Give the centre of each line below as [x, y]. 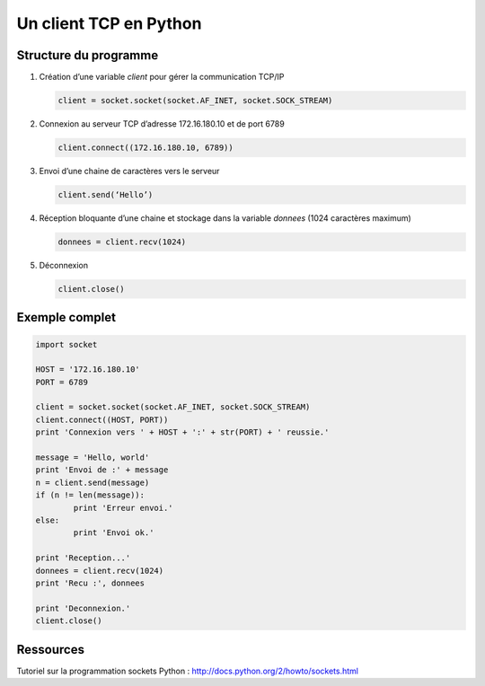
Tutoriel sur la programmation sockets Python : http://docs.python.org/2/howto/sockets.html [188, 671]
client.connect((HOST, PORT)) [102, 419]
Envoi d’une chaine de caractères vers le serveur [129, 171]
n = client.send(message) [93, 482]
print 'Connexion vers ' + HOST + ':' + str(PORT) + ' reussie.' [182, 432]
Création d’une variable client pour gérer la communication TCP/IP [162, 77]
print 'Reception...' [83, 558]
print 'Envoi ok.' [114, 533]
